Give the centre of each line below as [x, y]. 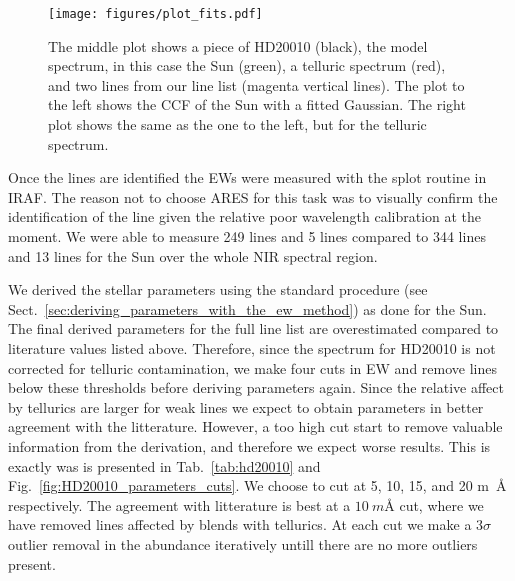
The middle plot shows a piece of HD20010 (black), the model [238, 45]
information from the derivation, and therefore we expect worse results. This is [249, 445]
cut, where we [441, 504]
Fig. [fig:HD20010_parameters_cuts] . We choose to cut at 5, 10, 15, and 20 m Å [257, 485]
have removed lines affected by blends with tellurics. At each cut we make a [240, 524]
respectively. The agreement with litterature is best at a [179, 504]
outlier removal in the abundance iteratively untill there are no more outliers [243, 543]
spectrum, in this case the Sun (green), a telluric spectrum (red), [247, 65]
